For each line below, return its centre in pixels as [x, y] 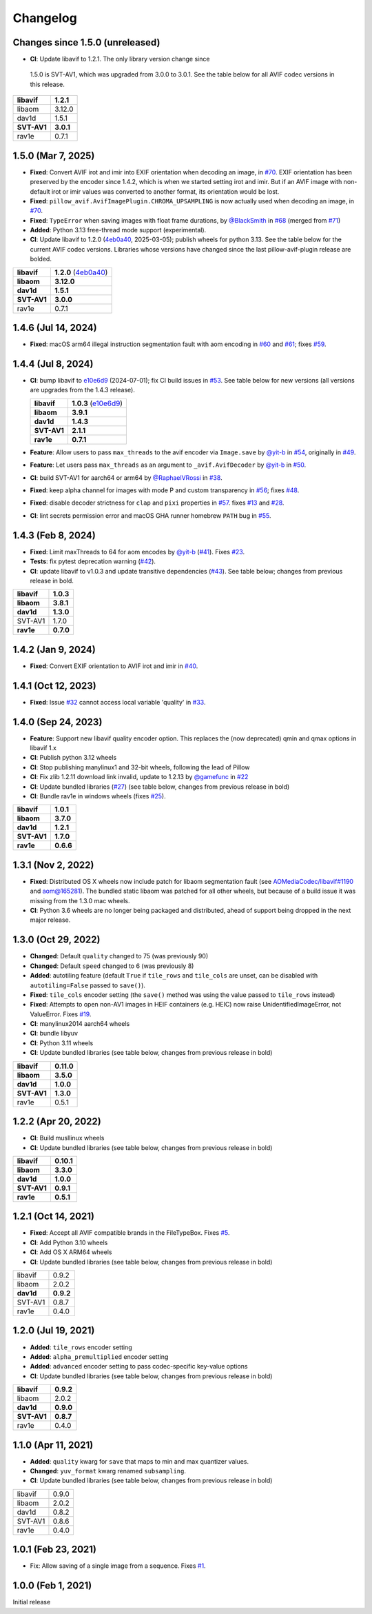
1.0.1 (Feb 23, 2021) [54, 1550]
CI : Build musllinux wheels [67, 1138]
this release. [47, 84]
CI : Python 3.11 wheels [62, 1043]
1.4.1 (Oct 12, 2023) [54, 686]
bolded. [41, 259]
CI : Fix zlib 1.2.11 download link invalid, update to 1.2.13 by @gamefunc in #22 [139, 777]
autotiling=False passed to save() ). [88, 985]
